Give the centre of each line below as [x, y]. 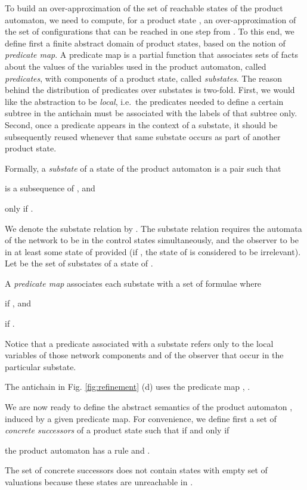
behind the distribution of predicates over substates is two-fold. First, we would [150, 90]
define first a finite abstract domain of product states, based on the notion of [145, 43]
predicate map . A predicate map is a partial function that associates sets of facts [152, 55]
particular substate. [41, 366]
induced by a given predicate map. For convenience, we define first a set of [141, 418]
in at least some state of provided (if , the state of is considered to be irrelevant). [153, 251]
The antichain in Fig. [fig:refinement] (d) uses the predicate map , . [128, 387]
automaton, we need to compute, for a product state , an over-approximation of [151, 19]
